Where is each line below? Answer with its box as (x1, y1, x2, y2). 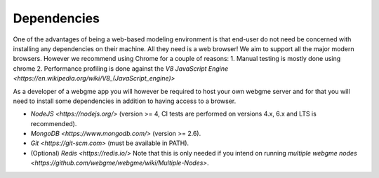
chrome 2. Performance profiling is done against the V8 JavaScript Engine (13, 64, 229, 73)
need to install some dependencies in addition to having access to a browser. (13, 97, 237, 105)
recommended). (30, 119, 77, 128)
